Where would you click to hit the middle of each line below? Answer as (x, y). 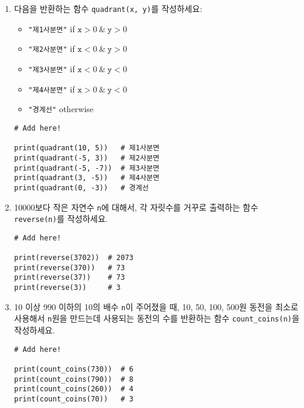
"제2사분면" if (51, 49)
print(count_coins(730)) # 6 (74, 369)
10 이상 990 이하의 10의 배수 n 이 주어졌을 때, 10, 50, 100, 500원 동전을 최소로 (156, 306)
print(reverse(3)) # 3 (67, 288)
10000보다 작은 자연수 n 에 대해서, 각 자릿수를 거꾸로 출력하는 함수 (136, 207)
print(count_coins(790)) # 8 (74, 379)
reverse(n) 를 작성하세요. (61, 219)
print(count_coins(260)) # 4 (74, 389)
